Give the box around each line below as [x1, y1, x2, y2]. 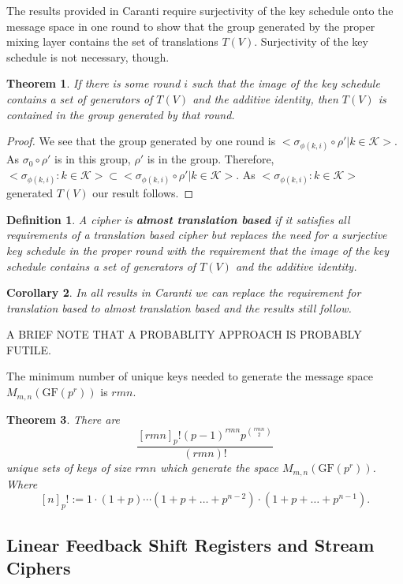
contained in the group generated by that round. [6, 106, 235, 122]
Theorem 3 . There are [6, 410, 121, 427]
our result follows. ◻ [92, 185, 194, 201]
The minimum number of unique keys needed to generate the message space [6, 368, 374, 384]
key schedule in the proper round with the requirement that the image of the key [6, 241, 390, 258]
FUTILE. [6, 341, 51, 358]
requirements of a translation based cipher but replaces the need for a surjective [6, 226, 387, 243]
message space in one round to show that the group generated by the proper [6, 17, 375, 34]
